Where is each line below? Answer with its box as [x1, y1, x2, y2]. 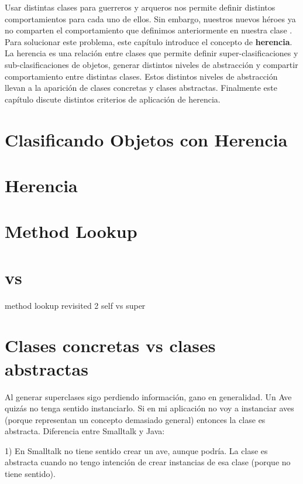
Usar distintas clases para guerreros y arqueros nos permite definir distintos [5, 1, 276, 13]
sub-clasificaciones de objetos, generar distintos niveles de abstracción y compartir [5, 58, 298, 70]
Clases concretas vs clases [5, 333, 216, 357]
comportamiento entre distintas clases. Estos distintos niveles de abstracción [5, 70, 278, 82]
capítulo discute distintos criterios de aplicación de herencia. [5, 93, 221, 105]
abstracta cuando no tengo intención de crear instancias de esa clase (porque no [5, 456, 291, 468]
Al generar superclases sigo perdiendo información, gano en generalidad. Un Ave [5, 390, 292, 403]
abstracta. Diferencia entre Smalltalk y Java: [5, 425, 165, 437]
